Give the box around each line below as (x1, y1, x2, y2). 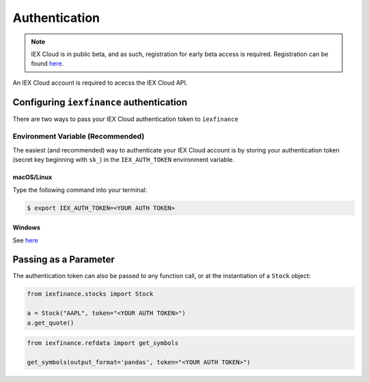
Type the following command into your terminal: (12, 185, 148, 194)
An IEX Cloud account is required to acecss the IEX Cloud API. (12, 79, 188, 87)
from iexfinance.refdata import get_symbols (27, 339, 179, 347)
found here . (31, 59, 64, 68)
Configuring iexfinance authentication (12, 96, 188, 108)
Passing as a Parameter (12, 254, 115, 266)
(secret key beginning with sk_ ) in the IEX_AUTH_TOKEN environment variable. (12, 156, 235, 164)
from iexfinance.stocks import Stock (27, 290, 154, 298)
